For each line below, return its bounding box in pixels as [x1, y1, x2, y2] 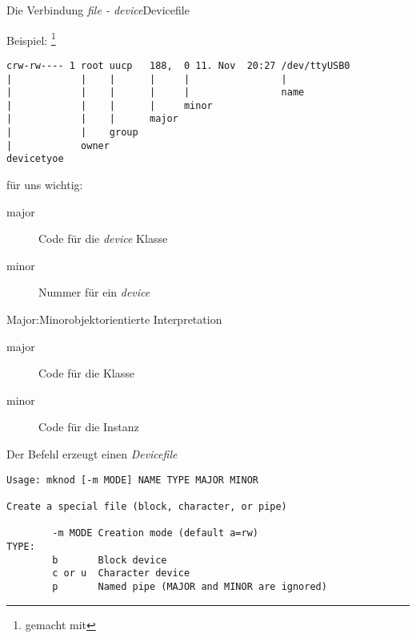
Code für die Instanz [38, 418, 139, 435]
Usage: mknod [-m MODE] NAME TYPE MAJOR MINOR [6, 474, 258, 486]
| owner [6, 139, 110, 151]
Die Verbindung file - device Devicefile [6, 2, 190, 18]
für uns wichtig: [6, 176, 83, 193]
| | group [6, 127, 138, 139]
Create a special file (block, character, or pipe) [6, 500, 287, 512]
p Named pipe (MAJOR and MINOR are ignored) [52, 580, 327, 592]
